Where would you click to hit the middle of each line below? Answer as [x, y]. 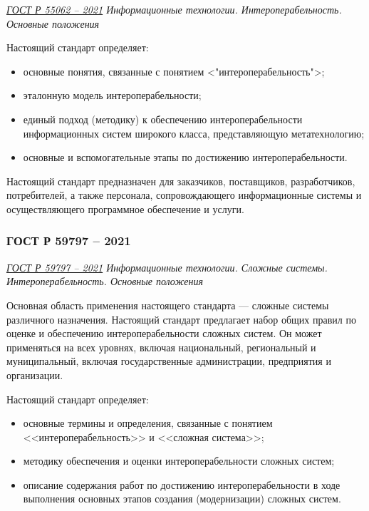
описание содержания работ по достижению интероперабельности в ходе [182, 484]
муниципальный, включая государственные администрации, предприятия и [169, 361]
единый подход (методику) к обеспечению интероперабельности [163, 119]
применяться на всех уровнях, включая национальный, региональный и [161, 347]
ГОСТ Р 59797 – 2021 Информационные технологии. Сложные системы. [167, 267]
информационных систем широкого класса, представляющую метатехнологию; [194, 133]
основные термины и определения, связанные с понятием [148, 423]
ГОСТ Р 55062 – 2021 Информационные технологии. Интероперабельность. [174, 9]
